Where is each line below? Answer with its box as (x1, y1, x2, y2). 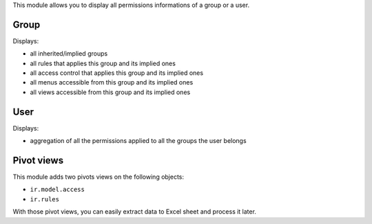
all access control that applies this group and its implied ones (30, 69, 203, 77)
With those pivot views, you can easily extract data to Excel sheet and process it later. (12, 208, 256, 216)
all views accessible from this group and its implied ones (30, 88, 191, 96)
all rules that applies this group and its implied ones (30, 59, 176, 67)
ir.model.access (30, 186, 85, 194)
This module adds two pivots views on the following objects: (12, 172, 185, 181)
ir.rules (30, 195, 60, 203)
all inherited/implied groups (30, 49, 108, 58)
